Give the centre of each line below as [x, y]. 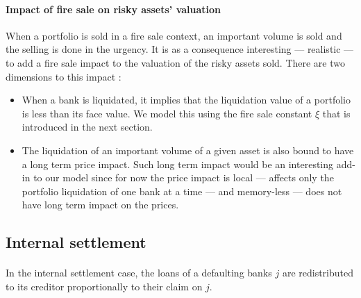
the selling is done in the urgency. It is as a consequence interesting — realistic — [180, 49]
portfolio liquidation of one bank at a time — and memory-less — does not [182, 191]
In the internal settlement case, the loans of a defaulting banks [139, 273]
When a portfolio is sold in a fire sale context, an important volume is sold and [174, 35]
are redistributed [318, 273]
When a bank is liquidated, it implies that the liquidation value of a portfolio [186, 100]
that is [336, 113]
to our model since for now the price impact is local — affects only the [184, 177]
